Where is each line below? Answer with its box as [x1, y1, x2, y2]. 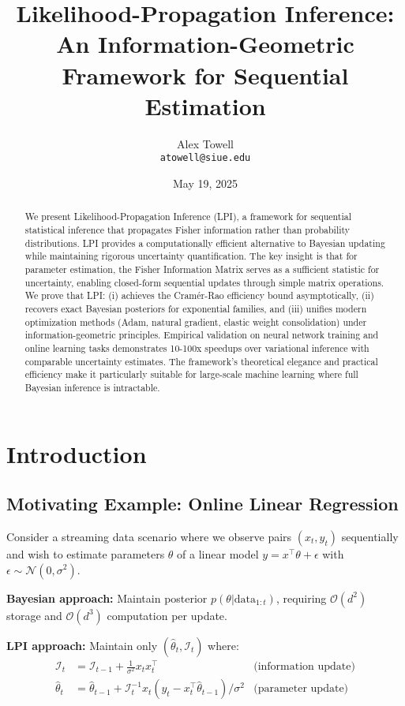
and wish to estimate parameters [6, 545, 165, 562]
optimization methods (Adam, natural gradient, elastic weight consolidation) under [24, 315, 367, 328]
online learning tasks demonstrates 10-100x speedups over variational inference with [24, 341, 369, 354]
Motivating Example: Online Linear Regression [6, 491, 399, 516]
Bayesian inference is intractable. [24, 380, 160, 394]
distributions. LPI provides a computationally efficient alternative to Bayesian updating [24, 236, 385, 249]
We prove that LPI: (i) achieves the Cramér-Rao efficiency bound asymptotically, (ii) [24, 289, 374, 302]
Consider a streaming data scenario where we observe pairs [6, 528, 292, 544]
